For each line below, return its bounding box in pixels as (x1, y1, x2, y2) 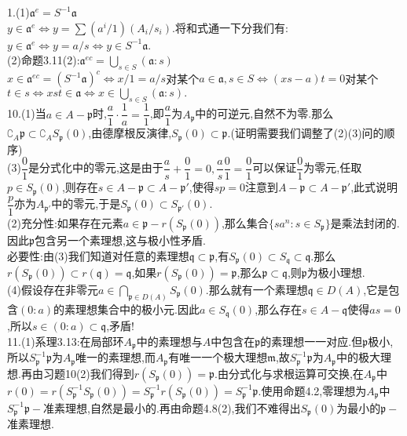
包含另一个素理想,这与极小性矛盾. (35, 231, 206, 248)
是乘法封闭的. (330, 214, 400, 231)
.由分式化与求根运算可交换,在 (214, 365, 364, 381)
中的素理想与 (136, 332, 203, 349)
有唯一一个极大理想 (168, 349, 268, 365)
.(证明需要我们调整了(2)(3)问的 (227, 125, 384, 141)
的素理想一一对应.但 (260, 332, 363, 349)
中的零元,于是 (51, 195, 121, 212)
